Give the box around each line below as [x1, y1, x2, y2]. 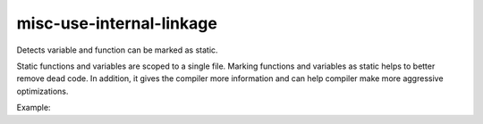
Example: [16, 103, 51, 113]
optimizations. [16, 86, 69, 96]
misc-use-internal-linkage [16, 13, 218, 33]
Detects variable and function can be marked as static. [16, 45, 218, 55]
